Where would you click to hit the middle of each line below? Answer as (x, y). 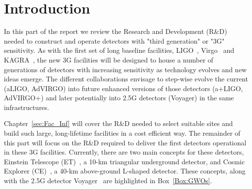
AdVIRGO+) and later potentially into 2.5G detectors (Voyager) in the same (119, 98)
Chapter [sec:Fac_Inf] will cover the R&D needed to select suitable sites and (118, 123)
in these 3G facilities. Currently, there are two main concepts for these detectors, (124, 152)
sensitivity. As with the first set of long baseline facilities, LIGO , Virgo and (119, 50)
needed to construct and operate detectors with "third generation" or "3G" (114, 40)
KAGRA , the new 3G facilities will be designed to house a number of (109, 59)
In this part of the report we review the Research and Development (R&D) (116, 31)
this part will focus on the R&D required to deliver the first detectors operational (125, 142)
